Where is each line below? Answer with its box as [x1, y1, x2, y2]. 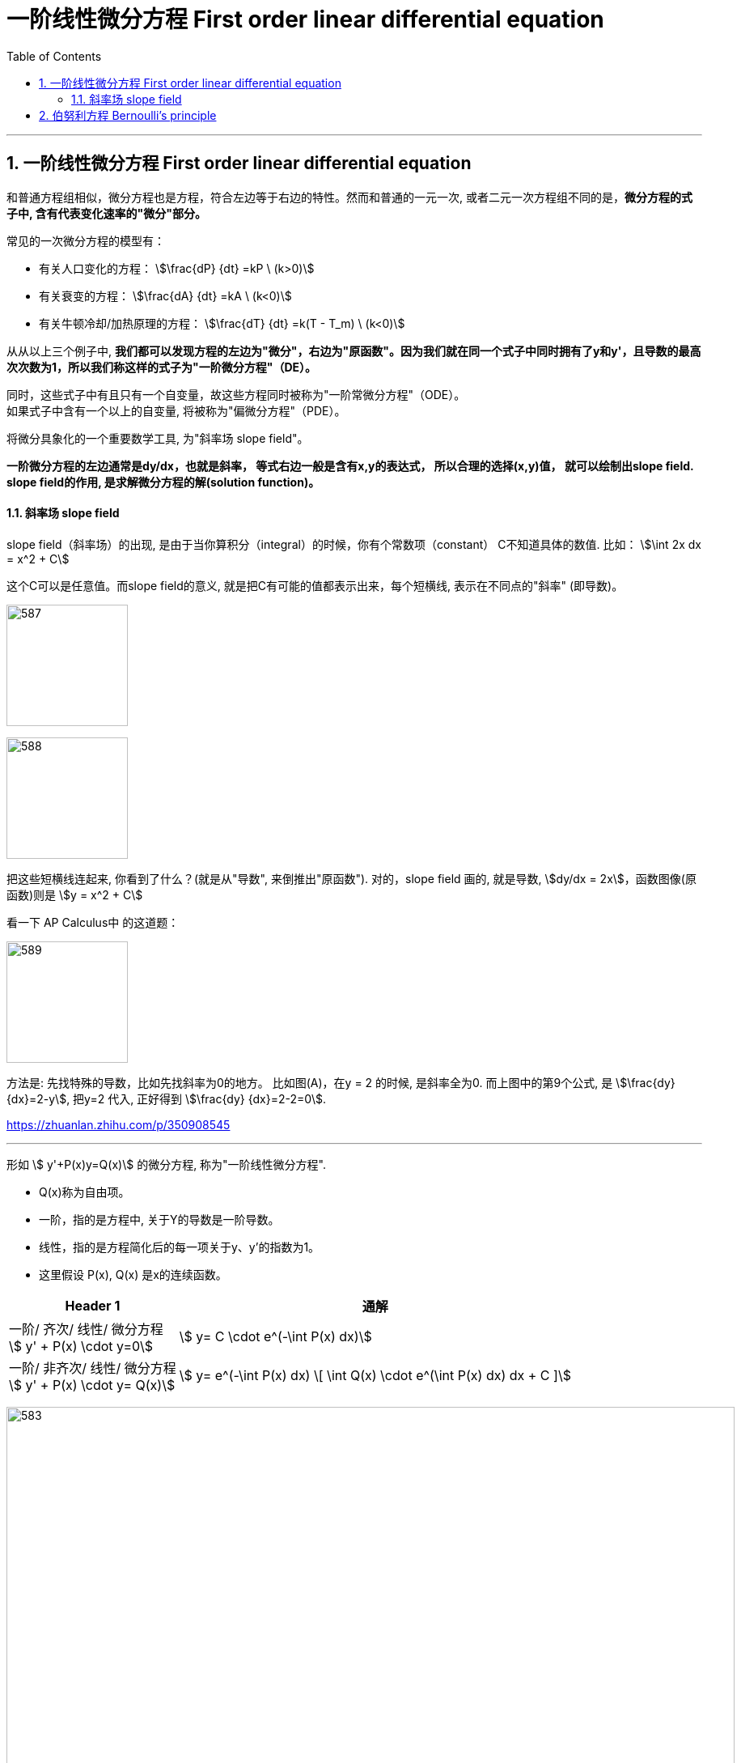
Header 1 [65, 1297, 121, 1314]
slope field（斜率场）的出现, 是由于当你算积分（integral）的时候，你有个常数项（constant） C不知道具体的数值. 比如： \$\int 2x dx [6, 537, 701, 551]
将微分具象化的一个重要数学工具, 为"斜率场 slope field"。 [6, 431, 309, 445]
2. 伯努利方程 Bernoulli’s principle [39, 108, 217, 122]
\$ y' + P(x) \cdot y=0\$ [9, 1337, 153, 1354]
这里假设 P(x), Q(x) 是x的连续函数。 [39, 1267, 227, 1281]
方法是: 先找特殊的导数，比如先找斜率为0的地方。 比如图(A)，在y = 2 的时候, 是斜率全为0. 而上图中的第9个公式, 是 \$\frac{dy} [6, 1075, 675, 1090]
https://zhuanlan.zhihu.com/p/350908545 [6, 1117, 231, 1132]
